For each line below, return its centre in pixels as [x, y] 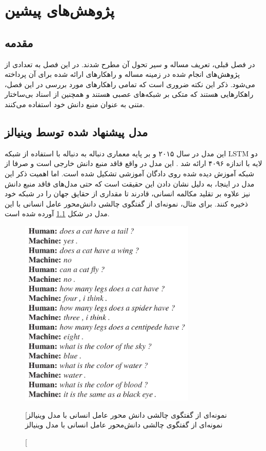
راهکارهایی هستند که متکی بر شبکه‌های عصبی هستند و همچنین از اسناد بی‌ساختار [129, 94]
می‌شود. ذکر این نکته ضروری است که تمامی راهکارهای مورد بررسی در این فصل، [130, 84]
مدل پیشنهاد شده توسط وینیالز [76, 131]
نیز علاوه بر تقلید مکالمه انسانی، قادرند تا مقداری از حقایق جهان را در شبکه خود [128, 193]
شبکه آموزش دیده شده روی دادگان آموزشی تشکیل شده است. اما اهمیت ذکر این [130, 173]
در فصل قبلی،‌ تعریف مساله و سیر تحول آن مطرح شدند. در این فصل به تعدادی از [130, 64]
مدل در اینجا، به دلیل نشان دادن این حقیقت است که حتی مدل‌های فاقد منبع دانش [130, 183]
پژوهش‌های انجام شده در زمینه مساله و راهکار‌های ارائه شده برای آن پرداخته [122, 74]
